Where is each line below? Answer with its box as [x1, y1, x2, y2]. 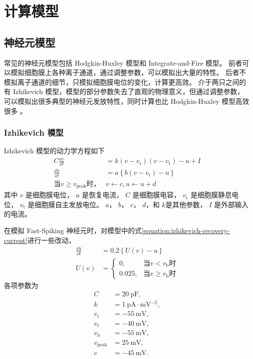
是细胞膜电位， [25, 190, 74, 200]
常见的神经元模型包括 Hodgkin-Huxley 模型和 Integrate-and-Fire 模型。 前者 [4, 57, 242, 68]
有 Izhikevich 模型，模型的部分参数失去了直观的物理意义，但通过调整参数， [4, 86, 244, 96]
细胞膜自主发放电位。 [34, 199, 103, 209]
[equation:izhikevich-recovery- [141, 225, 230, 235]
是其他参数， [165, 199, 207, 209]
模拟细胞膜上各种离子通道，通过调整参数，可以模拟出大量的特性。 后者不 [10, 67, 246, 77]
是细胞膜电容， [132, 190, 181, 200]
